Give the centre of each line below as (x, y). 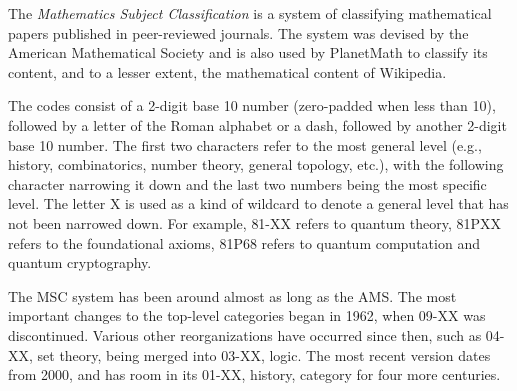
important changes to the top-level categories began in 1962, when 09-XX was (247, 315)
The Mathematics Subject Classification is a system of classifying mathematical (250, 13)
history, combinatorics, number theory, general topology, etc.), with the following (256, 164)
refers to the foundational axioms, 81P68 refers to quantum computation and (244, 242)
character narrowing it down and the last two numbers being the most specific (247, 183)
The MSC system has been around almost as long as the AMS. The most (232, 295)
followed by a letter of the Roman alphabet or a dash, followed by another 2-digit (257, 124)
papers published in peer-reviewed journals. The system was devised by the (238, 32)
